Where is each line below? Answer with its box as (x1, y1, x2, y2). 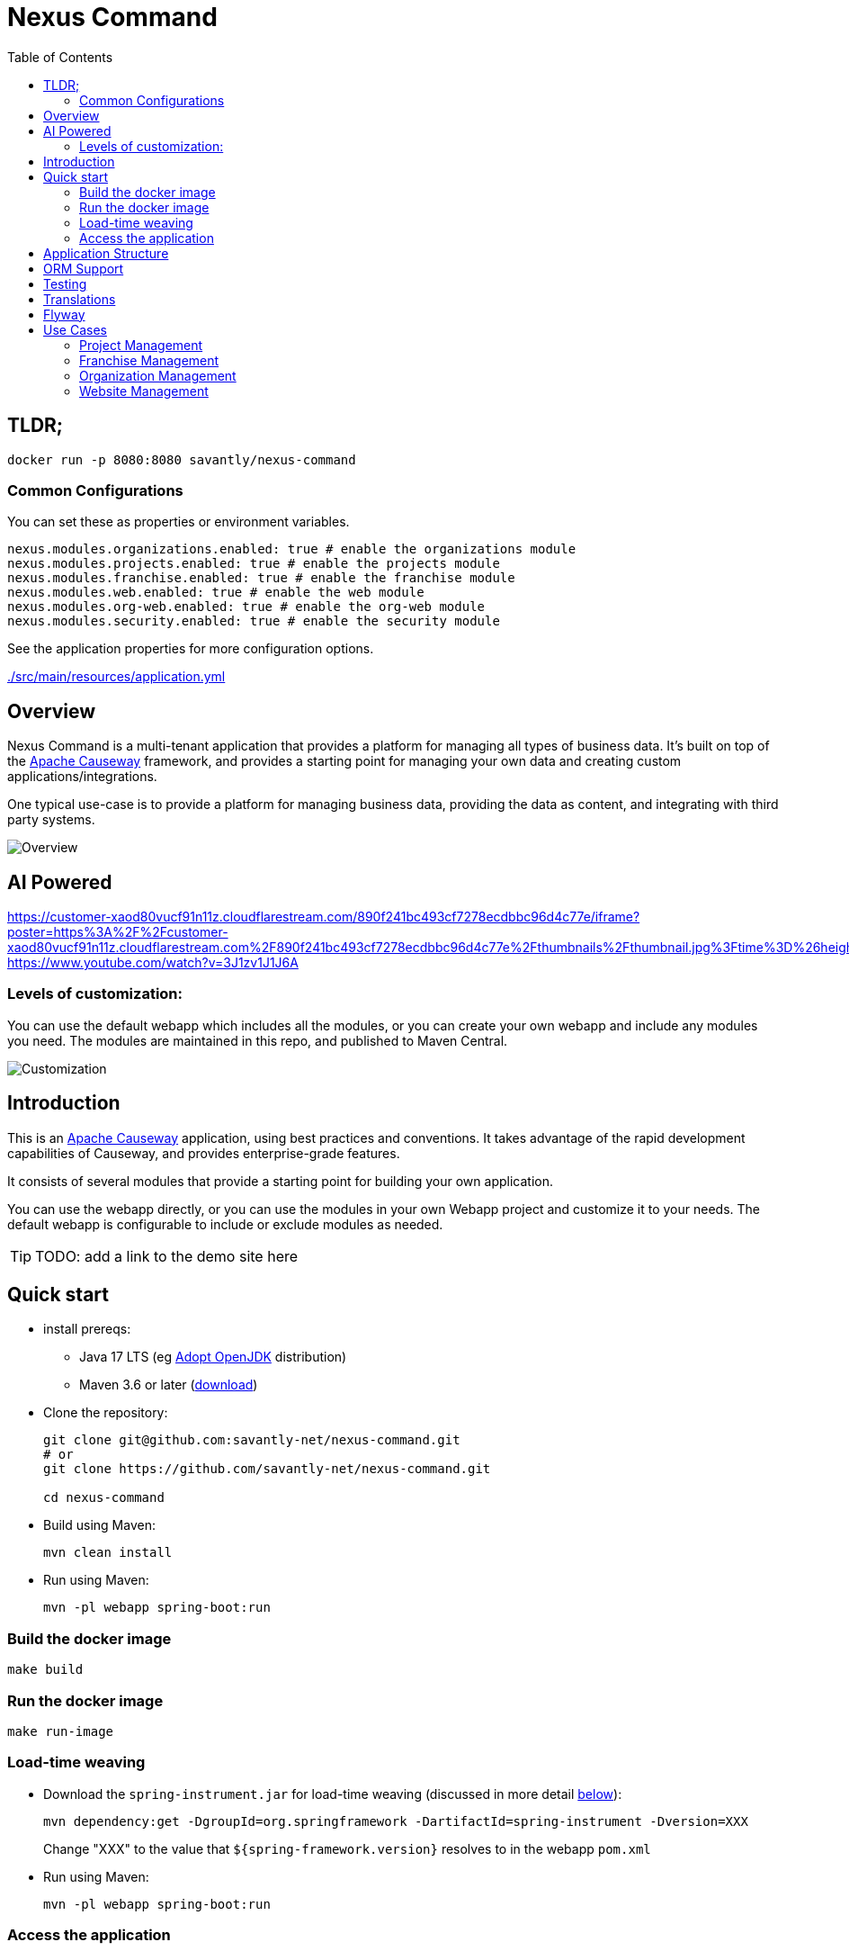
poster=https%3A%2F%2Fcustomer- (7, 924, 228, 940)
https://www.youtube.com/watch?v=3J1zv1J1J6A (7, 955, 299, 971)
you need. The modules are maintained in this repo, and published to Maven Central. (7, 1032, 508, 1048)
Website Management (79, 382, 209, 399)
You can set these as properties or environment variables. (7, 514, 350, 530)
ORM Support (43, 260, 124, 276)
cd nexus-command (43, 1490, 165, 1506)
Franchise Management (79, 352, 219, 368)
